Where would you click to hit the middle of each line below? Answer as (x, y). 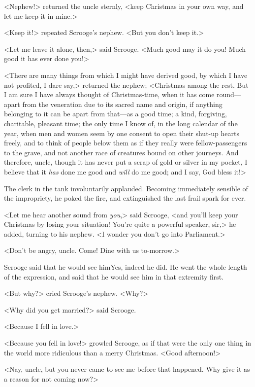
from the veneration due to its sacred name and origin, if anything (122, 104)
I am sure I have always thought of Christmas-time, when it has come (109, 94)
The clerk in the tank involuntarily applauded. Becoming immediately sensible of (126, 188)
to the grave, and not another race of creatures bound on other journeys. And (121, 152)
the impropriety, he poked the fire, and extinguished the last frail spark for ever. (125, 198)
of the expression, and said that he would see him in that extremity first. (114, 276)
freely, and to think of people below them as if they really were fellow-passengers (126, 143)
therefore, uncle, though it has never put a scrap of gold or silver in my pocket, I (126, 162)
